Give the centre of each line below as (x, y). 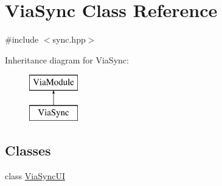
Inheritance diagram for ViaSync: (67, 59)
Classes (28, 150)
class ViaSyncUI (35, 175)
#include (22, 39)
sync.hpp (69, 39)
